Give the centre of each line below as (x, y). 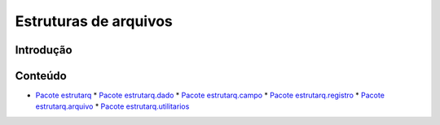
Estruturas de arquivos (94, 21)
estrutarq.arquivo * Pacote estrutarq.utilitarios (112, 106)
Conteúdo (41, 76)
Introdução (44, 50)
